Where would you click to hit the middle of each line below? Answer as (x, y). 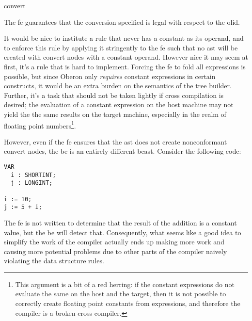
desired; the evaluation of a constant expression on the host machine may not (119, 104)
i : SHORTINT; (33, 175)
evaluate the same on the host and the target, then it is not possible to (121, 294)
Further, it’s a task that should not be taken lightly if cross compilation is (114, 95)
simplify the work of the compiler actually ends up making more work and (114, 242)
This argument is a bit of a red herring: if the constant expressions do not (125, 284)
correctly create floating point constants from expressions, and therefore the (128, 303)
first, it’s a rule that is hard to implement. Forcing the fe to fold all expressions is (125, 66)
